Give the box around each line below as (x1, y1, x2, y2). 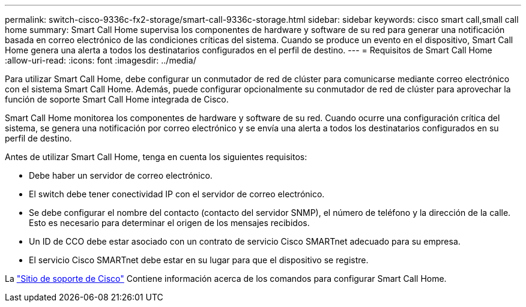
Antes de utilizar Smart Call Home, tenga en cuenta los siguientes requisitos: (5, 152, 307, 162)
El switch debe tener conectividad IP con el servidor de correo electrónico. (29, 189, 325, 199)
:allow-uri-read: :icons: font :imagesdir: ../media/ (5, 55, 196, 65)
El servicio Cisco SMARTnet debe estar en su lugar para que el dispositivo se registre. (29, 255, 369, 265)
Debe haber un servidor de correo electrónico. (29, 170, 213, 180)
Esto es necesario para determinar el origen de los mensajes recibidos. (29, 218, 310, 228)
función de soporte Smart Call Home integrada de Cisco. (5, 94, 229, 104)
